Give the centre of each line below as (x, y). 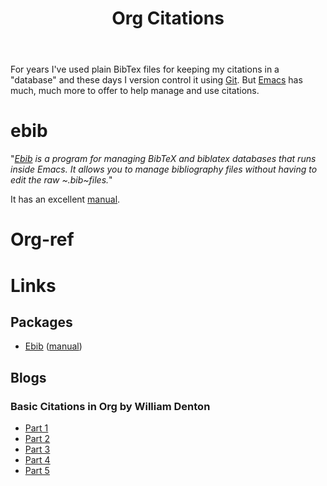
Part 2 (37, 438)
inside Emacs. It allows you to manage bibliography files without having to (164, 169)
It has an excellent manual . (65, 199)
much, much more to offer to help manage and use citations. (135, 91)
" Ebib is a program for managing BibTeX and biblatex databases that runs (163, 159)
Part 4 (37, 460)
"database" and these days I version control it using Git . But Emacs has (156, 80)
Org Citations (168, 18)
